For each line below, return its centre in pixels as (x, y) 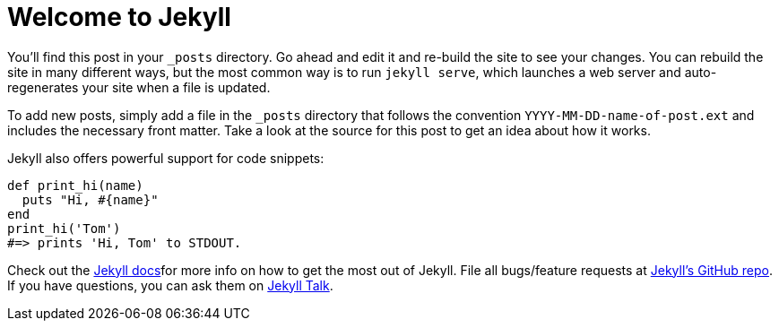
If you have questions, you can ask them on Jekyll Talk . (170, 285)
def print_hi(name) (75, 185)
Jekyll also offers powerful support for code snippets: (166, 158)
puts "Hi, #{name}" (90, 199)
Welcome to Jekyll (119, 17)
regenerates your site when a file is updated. (139, 87)
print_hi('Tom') (64, 228)
